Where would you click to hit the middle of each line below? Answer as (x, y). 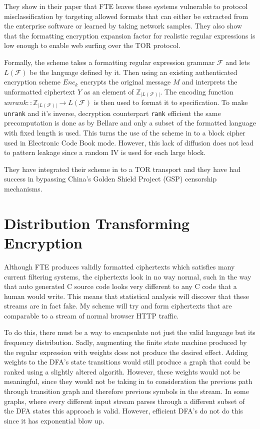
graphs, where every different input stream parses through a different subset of (124, 401)
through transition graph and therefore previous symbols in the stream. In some (126, 391)
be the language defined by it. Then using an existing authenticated (133, 72)
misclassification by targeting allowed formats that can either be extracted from (126, 16)
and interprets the (210, 82)
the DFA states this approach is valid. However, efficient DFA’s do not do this (124, 411)
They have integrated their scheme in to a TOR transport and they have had (122, 169)
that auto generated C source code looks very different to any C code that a (120, 286)
